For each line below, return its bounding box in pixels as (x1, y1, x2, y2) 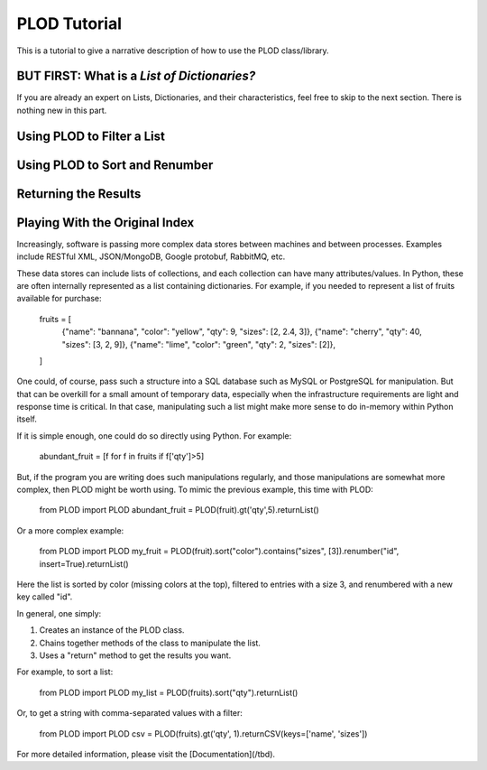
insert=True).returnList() (39, 558, 130, 569)
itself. (16, 413, 38, 424)
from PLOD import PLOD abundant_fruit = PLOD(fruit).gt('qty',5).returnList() (39, 505, 319, 515)
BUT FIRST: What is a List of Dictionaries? (16, 69, 256, 84)
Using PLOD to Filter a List (16, 128, 166, 144)
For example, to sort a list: (16, 666, 114, 677)
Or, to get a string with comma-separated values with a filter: (16, 708, 243, 719)
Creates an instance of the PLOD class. (39, 625, 185, 635)
